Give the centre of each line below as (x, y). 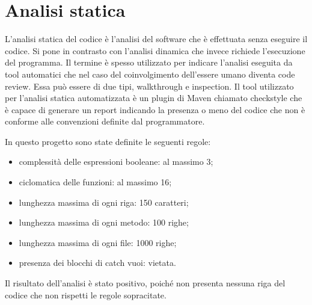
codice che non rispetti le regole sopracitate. (86, 294)
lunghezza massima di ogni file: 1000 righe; (98, 242)
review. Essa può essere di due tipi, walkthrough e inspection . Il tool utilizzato (149, 86)
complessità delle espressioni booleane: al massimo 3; (116, 162)
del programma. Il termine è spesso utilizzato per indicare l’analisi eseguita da (149, 62)
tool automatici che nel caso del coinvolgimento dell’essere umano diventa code (150, 74)
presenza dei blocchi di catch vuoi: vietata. (97, 263)
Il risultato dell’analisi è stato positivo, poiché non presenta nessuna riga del (145, 283)
